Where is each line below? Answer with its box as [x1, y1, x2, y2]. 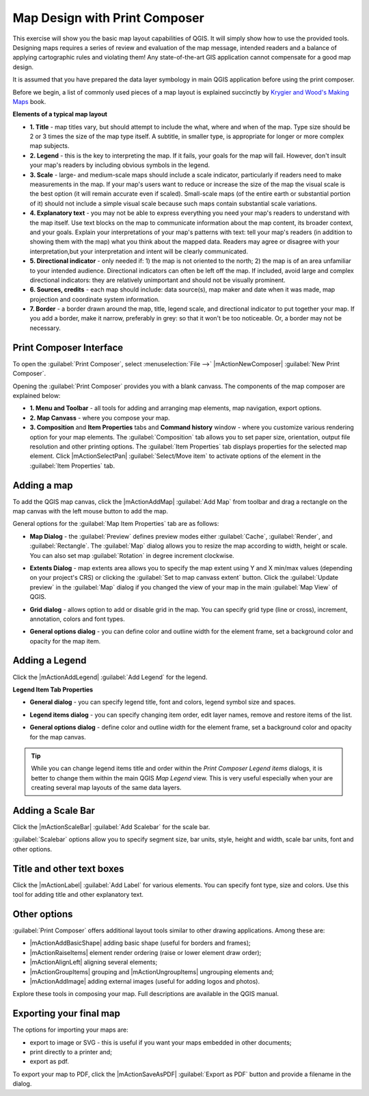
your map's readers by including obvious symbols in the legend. [29, 161, 210, 169]
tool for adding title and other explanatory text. [12, 891, 143, 899]
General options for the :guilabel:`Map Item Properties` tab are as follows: [12, 520, 219, 528]
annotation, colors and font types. [29, 615, 126, 623]
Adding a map [12, 479, 73, 491]
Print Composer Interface [12, 342, 124, 353]
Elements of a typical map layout [12, 110, 107, 118]
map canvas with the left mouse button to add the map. [12, 507, 169, 515]
